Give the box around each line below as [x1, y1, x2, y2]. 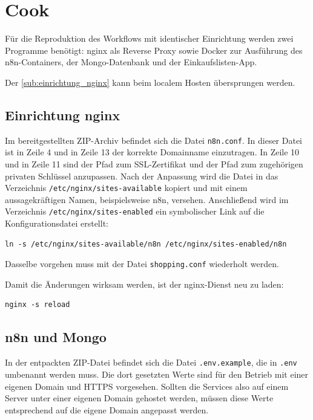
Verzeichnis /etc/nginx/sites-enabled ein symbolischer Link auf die [5, 205, 265, 218]
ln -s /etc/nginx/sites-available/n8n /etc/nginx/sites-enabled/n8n [5, 239, 287, 248]
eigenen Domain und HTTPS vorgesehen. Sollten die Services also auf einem [5, 380, 289, 392]
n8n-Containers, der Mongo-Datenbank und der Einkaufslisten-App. [5, 56, 257, 68]
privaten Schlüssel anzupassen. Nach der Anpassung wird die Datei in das [5, 169, 278, 182]
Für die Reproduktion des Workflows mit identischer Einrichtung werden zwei [5, 32, 294, 45]
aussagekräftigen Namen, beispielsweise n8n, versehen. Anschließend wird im [5, 193, 289, 205]
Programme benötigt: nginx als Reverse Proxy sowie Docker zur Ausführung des [5, 44, 303, 56]
